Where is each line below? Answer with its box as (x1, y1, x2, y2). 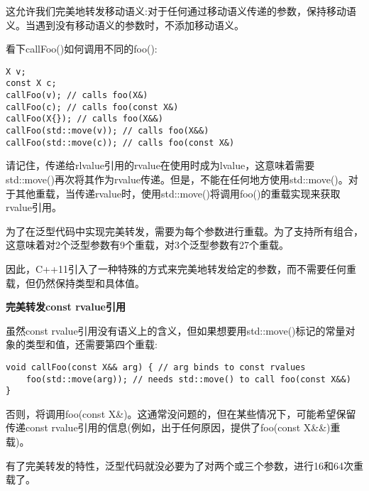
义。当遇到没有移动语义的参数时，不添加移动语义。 (6, 17, 244, 32)
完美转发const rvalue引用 (6, 299, 126, 314)
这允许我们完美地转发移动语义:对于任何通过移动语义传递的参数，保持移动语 (6, 4, 356, 18)
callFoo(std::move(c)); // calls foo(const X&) (6, 137, 235, 148)
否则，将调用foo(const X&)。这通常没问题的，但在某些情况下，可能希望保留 (6, 406, 356, 421)
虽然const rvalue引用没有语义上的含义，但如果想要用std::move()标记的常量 (6, 323, 346, 338)
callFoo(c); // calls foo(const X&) (6, 102, 179, 112)
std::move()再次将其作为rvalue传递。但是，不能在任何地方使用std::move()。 (6, 171, 348, 186)
